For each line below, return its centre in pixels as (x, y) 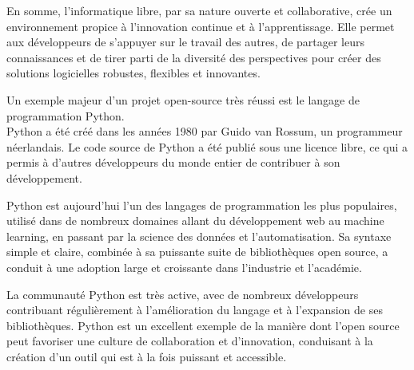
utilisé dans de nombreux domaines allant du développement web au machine (195, 220)
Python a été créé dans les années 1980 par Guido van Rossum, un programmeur (205, 131)
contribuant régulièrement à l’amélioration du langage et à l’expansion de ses (195, 310)
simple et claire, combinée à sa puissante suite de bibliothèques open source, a (197, 252)
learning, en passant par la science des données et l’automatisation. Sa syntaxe (199, 236)
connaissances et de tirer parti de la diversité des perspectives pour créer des (194, 57)
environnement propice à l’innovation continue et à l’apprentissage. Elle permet (201, 26)
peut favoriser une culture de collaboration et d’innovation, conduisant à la (190, 341)
